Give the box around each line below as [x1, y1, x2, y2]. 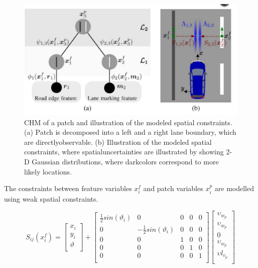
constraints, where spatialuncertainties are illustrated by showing [24, 146, 224, 157]
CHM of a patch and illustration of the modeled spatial [24, 117, 195, 127]
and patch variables [143, 183, 203, 194]
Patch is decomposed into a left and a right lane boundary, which [35, 127, 236, 137]
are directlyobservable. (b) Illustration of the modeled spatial [24, 136, 212, 147]
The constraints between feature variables [4, 183, 132, 194]
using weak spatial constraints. [4, 193, 98, 204]
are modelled [214, 183, 254, 194]
